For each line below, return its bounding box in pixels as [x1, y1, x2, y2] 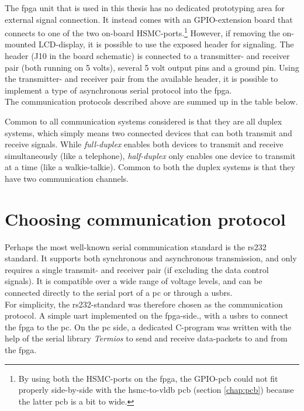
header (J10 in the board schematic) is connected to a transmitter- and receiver [5, 50, 290, 62]
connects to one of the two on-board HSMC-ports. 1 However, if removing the [5, 25, 280, 39]
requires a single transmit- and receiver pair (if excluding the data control [5, 263, 269, 275]
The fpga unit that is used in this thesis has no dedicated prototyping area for [5, 2, 285, 13]
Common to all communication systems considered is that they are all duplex [5, 115, 282, 127]
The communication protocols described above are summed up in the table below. [5, 95, 298, 108]
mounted [5, 38, 36, 50]
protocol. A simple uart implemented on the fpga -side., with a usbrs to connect [5, 309, 289, 322]
